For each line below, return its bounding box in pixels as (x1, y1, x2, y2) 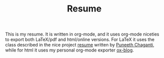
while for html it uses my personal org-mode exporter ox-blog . (5, 47, 134, 53)
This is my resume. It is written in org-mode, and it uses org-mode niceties (5, 31, 159, 37)
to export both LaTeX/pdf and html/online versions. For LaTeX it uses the (5, 36, 154, 42)
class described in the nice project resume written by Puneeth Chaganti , (5, 42, 154, 48)
